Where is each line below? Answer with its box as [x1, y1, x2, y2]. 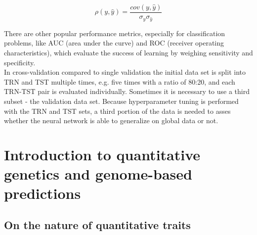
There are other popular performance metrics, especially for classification [4, 28, 225, 38]
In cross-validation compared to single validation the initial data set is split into [4, 67, 246, 77]
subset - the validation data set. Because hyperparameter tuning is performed [4, 95, 239, 106]
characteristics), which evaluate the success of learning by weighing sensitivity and [4, 47, 253, 57]
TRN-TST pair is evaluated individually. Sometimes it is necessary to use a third [4, 86, 250, 96]
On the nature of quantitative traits [4, 217, 191, 232]
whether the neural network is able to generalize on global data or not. [4, 115, 218, 126]
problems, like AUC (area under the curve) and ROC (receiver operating [4, 38, 224, 48]
